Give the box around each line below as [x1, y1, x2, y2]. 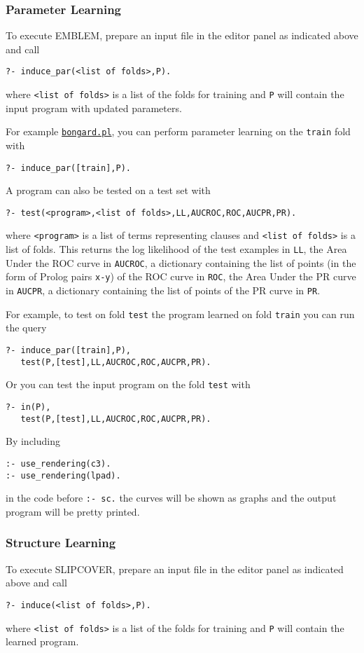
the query [6, 320, 47, 335]
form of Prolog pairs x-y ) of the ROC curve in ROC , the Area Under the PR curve [6, 269, 356, 284]
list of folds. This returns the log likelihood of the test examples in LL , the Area [6, 242, 347, 256]
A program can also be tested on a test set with [6, 183, 211, 198]
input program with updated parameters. [6, 100, 182, 115]
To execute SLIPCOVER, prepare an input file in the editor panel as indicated [6, 561, 344, 576]
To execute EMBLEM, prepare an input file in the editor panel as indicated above [6, 28, 358, 43]
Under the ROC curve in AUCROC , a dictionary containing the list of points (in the [6, 255, 356, 270]
